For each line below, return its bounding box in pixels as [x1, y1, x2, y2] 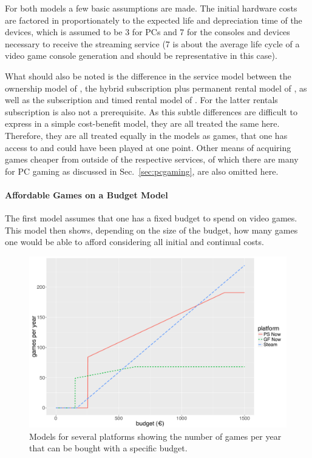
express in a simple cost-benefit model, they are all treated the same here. [5, 117, 280, 130]
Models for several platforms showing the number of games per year [29, 429, 282, 442]
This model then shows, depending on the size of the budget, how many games [5, 223, 298, 236]
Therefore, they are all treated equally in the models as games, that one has [5, 129, 288, 141]
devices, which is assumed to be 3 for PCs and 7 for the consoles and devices [5, 25, 290, 38]
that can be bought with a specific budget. [29, 442, 188, 454]
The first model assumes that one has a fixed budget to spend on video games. [5, 212, 297, 224]
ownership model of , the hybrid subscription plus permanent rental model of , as [5, 81, 307, 94]
